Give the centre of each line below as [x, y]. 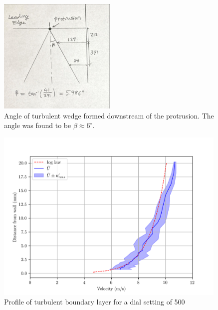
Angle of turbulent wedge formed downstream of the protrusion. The [109, 115]
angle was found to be [38, 125]
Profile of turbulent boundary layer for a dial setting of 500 [95, 302]
